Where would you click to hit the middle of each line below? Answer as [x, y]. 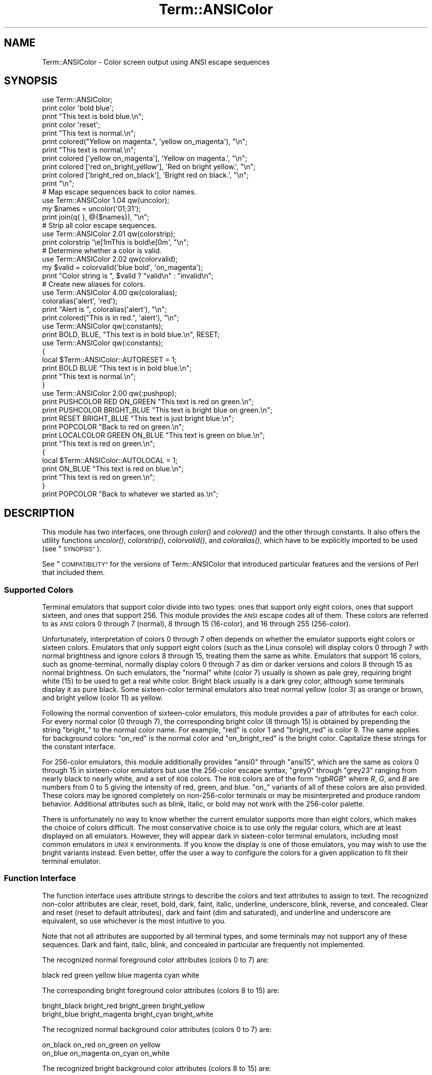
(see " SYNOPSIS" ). [72, 549]
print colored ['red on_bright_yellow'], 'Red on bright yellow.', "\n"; [149, 167]
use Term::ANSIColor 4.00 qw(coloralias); [110, 293]
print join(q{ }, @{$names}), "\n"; [96, 217]
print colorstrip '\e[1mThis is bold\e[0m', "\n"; [115, 242]
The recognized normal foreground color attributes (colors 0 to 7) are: [156, 960]
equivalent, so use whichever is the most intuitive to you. [134, 921]
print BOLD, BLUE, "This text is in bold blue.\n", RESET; [131, 335]
